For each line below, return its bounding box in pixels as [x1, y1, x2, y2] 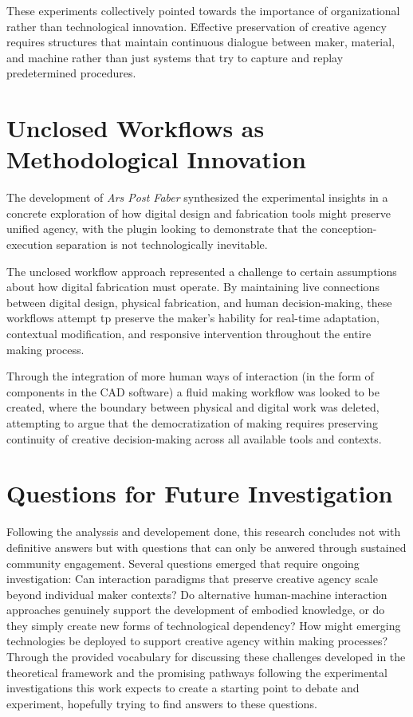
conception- [321, 220, 377, 237]
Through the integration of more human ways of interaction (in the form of [6, 368, 374, 384]
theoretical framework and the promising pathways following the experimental [6, 664, 387, 680]
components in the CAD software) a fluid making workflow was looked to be [6, 383, 380, 400]
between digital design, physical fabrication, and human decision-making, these [6, 293, 392, 310]
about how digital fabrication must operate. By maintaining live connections [6, 278, 380, 295]
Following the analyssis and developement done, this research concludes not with [6, 523, 401, 540]
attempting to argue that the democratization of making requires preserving [6, 415, 378, 431]
